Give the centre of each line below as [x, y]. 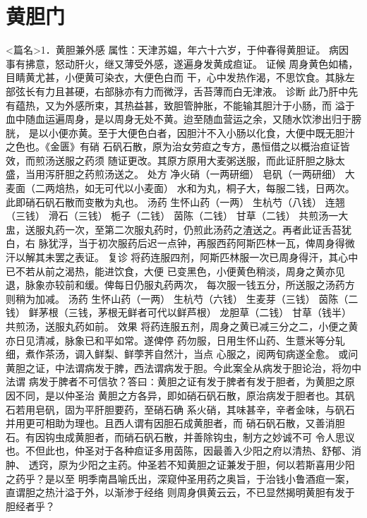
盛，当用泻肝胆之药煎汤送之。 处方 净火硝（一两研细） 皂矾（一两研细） [174, 174]
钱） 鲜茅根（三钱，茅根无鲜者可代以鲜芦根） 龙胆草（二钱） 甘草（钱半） [179, 312]
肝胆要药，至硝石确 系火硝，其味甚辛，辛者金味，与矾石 [224, 409]
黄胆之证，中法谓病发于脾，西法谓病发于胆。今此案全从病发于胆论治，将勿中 [183, 367]
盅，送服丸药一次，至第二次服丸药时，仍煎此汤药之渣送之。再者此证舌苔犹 [179, 229]
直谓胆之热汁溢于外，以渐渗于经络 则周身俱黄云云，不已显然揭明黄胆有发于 [180, 492]
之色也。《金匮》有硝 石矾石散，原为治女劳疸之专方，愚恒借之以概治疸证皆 [178, 146]
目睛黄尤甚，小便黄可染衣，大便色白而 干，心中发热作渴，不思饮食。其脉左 [180, 77]
